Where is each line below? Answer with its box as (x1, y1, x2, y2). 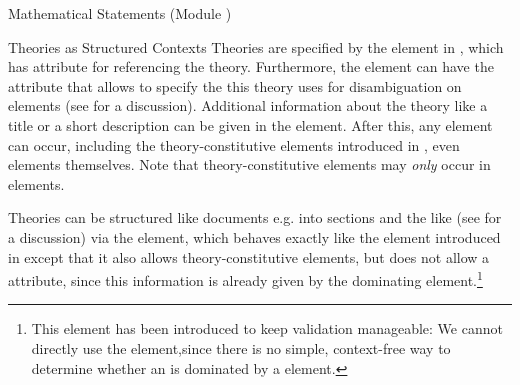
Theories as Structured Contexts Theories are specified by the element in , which (8, 36, 504, 57)
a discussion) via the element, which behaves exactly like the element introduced (8, 226, 501, 247)
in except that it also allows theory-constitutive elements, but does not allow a (8, 246, 490, 267)
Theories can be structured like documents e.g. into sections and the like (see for (8, 207, 502, 228)
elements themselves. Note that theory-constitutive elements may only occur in (8, 154, 491, 175)
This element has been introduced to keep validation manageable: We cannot (31, 318, 503, 339)
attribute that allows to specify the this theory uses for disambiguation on (8, 75, 462, 96)
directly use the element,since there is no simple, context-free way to (31, 337, 451, 358)
